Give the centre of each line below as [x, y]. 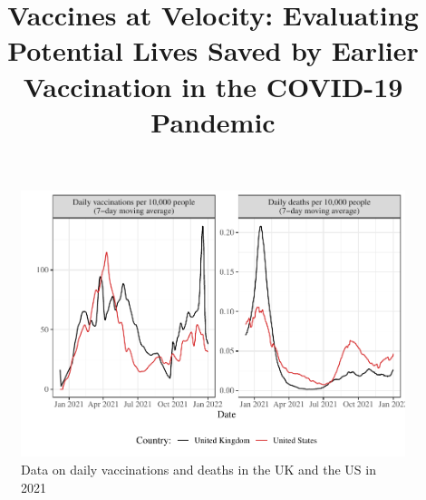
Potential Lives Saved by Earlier [213, 50]
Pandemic [213, 121]
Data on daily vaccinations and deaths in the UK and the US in [198, 470]
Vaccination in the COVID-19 [213, 86]
